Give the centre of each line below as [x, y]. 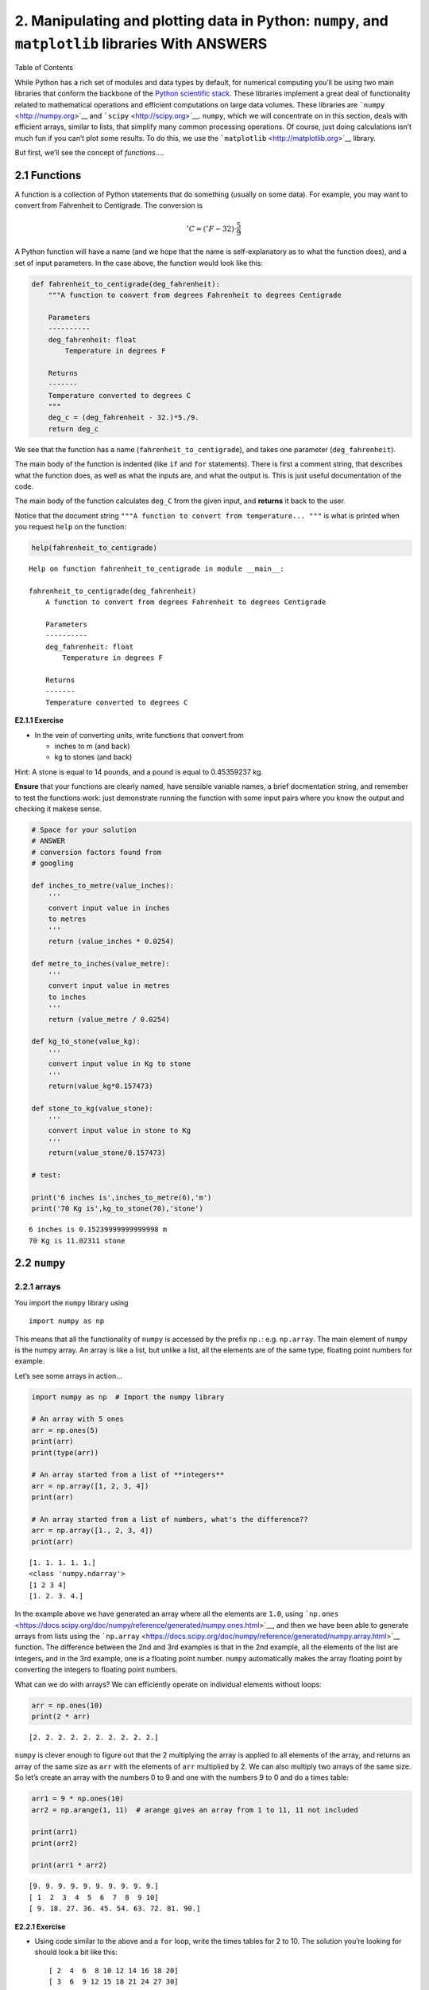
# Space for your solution [84, 829]
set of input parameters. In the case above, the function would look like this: [139, 263]
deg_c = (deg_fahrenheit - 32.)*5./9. [124, 418]
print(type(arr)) [65, 1452]
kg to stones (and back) [93, 757]
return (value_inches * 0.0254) [111, 941]
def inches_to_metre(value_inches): [103, 885]
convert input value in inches [109, 908]
